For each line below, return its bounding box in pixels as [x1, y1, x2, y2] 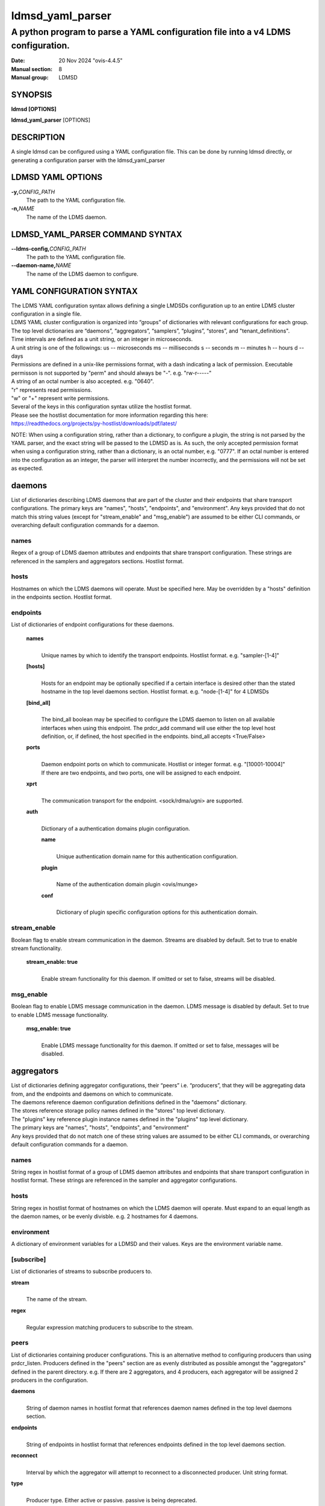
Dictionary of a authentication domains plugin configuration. [41, 825, 190, 832]
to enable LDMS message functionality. [11, 1011, 108, 1018]
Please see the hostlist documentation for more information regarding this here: [11, 411, 208, 419]
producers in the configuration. [11, 1376, 88, 1384]
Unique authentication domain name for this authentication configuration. [56, 853, 238, 860]
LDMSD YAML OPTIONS [11, 172, 102, 183]
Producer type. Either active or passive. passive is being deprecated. [26, 1497, 197, 1504]
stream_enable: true [26, 958, 78, 966]
